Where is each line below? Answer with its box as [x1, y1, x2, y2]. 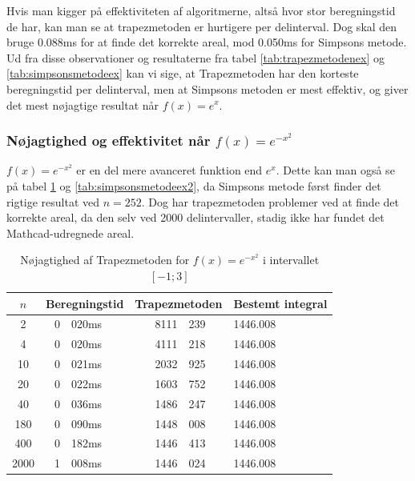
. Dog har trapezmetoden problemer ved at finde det [141, 193, 399, 210]
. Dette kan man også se [276, 162, 395, 178]
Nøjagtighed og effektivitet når [6, 130, 211, 150]
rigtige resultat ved [6, 193, 100, 210]
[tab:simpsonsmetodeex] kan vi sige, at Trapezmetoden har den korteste [6, 65, 359, 82]
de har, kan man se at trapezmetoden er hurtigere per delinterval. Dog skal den [6, 18, 397, 34]
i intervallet [263, 251, 320, 268]
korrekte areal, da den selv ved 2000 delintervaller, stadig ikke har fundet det [6, 209, 385, 226]
